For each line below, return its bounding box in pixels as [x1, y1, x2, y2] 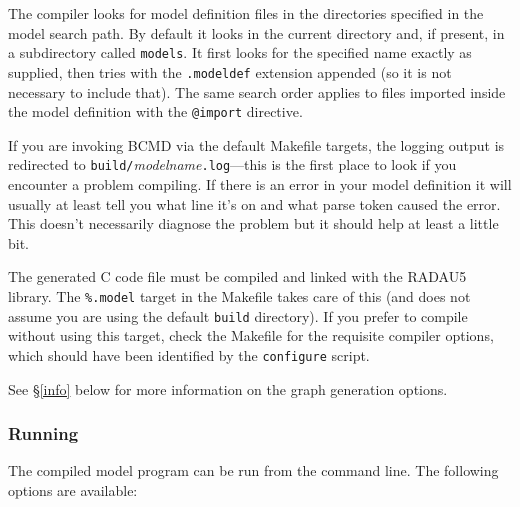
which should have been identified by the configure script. [8, 344, 370, 365]
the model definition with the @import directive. [8, 101, 303, 122]
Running [8, 421, 79, 446]
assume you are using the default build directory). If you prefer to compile [8, 305, 468, 326]
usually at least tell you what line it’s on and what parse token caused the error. [8, 193, 501, 214]
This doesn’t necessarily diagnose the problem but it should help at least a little [8, 213, 499, 234]
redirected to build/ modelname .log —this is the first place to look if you [8, 154, 457, 175]
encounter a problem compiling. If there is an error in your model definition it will [8, 174, 512, 194]
